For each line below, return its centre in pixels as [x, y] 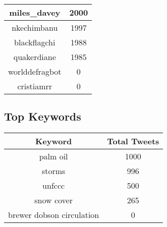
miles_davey [35, 12]
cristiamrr [35, 86]
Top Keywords [43, 116]
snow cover [53, 200]
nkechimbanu [35, 27]
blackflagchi [35, 42]
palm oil [53, 156]
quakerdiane [35, 57]
